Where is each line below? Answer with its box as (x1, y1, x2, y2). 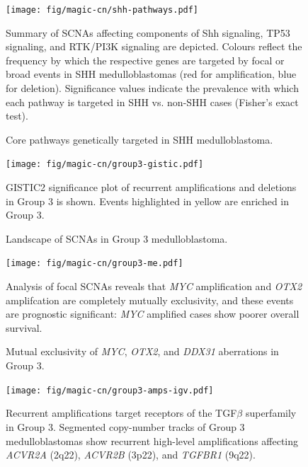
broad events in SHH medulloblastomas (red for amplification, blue (6, 67, 297, 81)
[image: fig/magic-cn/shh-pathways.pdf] (6, 5, 199, 15)
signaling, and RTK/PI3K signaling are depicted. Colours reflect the (6, 39, 302, 54)
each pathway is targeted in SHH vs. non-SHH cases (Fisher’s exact (6, 94, 299, 109)
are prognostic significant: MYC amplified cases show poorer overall (6, 306, 300, 321)
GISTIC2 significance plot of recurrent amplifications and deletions (6, 180, 297, 195)
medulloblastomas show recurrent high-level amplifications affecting (6, 433, 299, 448)
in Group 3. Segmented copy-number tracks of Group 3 (6, 419, 245, 434)
